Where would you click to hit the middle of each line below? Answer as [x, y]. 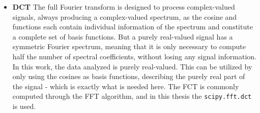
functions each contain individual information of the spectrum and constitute [133, 27]
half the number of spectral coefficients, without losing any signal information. [134, 56]
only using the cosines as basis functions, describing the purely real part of [129, 76]
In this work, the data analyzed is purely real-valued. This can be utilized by [132, 66]
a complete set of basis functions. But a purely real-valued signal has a [123, 36]
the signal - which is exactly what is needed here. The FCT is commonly [126, 86]
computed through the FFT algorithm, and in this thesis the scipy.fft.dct [132, 96]
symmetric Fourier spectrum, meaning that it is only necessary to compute [129, 46]
